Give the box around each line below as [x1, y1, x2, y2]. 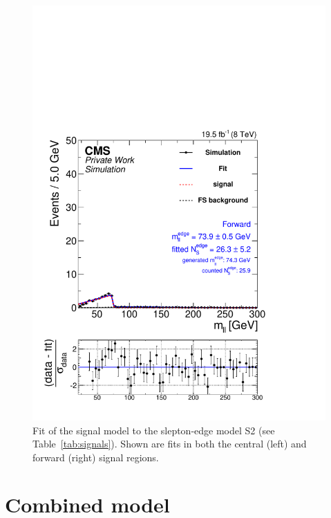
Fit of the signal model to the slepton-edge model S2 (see [32, 423, 275, 437]
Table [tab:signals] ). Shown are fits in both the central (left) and [32, 436, 307, 451]
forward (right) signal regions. [32, 450, 159, 464]
